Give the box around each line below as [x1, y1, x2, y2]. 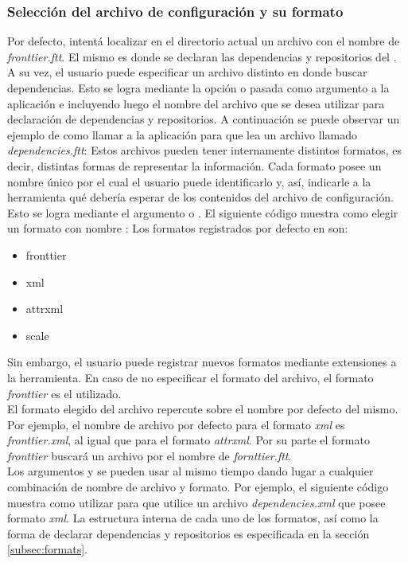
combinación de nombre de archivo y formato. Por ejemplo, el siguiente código [7, 479, 389, 495]
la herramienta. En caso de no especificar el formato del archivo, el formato [7, 369, 374, 385]
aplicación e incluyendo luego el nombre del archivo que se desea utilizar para [7, 95, 385, 111]
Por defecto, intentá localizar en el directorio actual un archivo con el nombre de [7, 33, 400, 49]
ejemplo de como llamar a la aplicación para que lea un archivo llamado [7, 126, 357, 143]
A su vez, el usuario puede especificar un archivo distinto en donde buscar [7, 64, 367, 80]
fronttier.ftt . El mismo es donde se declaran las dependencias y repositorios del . [7, 48, 397, 65]
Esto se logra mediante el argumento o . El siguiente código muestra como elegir [7, 204, 398, 221]
